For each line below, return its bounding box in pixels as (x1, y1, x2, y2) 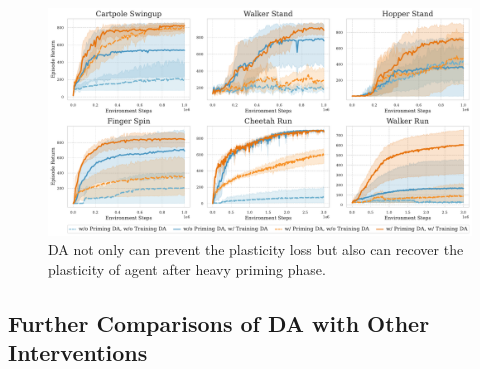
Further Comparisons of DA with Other (8, 307, 430, 338)
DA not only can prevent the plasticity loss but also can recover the (48, 239, 464, 260)
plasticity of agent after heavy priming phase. (48, 258, 326, 279)
